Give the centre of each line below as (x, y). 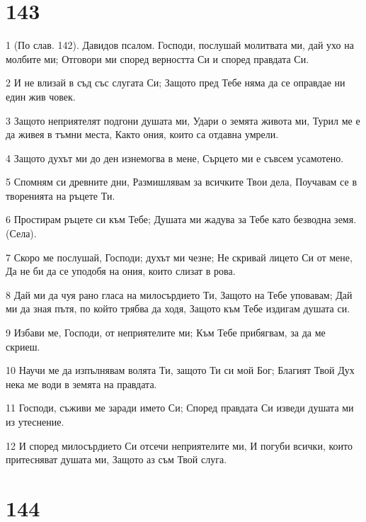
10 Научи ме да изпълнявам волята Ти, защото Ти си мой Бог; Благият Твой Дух (180, 370)
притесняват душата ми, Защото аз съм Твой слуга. (116, 459)
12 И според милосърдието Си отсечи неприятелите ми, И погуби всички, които (179, 445)
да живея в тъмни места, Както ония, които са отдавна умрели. (142, 134)
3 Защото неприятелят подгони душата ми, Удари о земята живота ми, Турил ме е (183, 120)
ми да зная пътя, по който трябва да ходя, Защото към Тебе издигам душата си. (178, 308)
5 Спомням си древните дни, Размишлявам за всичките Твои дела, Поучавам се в (181, 182)
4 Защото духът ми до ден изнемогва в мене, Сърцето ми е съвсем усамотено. (175, 158)
